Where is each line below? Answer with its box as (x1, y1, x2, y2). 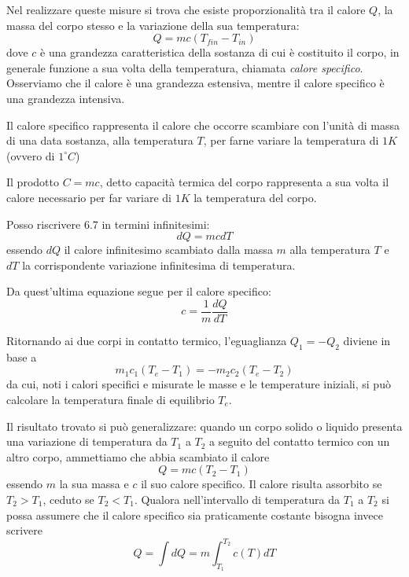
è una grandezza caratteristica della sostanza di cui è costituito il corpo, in (40, 44, 400, 61)
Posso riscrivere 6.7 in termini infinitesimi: (6, 215, 210, 232)
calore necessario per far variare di (6, 189, 171, 205)
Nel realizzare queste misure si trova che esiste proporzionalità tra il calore (6, 2, 366, 17)
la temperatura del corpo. (193, 189, 317, 205)
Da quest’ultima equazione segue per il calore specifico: (6, 283, 271, 300)
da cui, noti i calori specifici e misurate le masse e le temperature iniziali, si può (6, 376, 391, 392)
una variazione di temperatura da (6, 433, 168, 450)
